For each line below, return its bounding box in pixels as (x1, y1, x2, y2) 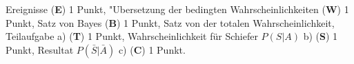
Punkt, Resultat (6, 42, 74, 56)
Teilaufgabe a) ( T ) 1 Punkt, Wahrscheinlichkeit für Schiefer (6, 29, 258, 43)
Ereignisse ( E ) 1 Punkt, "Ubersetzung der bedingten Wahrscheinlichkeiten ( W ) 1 (6, 2, 349, 16)
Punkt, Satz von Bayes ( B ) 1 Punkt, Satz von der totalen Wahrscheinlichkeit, (6, 15, 335, 30)
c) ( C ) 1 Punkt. (118, 42, 186, 56)
